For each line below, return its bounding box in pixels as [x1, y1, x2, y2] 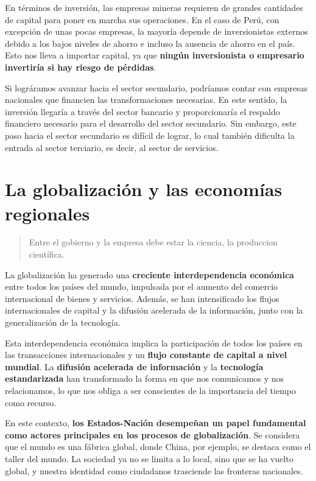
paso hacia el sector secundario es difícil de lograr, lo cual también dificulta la [5, 128, 295, 141]
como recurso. [5, 396, 57, 409]
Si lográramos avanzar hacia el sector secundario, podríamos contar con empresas [5, 81, 308, 94]
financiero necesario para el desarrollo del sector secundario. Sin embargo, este [5, 117, 297, 130]
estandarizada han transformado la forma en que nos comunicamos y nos [5, 372, 284, 385]
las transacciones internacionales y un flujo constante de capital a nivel [5, 348, 287, 361]
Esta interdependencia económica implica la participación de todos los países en [5, 336, 303, 349]
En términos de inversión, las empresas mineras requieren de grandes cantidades [5, 1, 303, 13]
